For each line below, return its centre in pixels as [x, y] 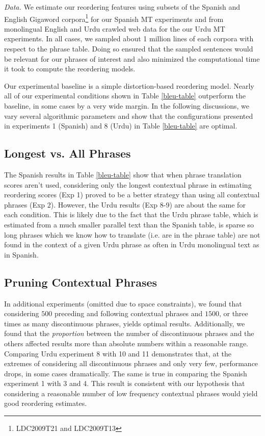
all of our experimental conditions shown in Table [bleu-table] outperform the [125, 96]
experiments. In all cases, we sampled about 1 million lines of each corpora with [129, 39]
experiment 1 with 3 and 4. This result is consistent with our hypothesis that [125, 383]
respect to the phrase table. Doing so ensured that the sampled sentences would [129, 49]
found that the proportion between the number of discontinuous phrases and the [129, 333]
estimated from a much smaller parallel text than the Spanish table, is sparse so [129, 224]
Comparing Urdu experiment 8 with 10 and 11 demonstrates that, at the [118, 353]
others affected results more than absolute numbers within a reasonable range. [126, 343]
